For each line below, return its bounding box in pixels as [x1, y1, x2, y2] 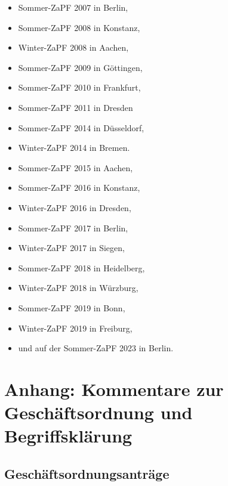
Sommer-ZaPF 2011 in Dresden [18, 101, 133, 113]
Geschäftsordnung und [4, 400, 193, 425]
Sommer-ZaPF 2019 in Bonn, [18, 301, 125, 314]
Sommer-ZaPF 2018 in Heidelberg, [18, 261, 145, 274]
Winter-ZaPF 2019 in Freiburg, [18, 321, 133, 334]
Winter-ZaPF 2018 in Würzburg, [18, 281, 138, 294]
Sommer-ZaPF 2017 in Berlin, [18, 221, 128, 234]
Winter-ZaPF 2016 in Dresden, [18, 201, 131, 213]
